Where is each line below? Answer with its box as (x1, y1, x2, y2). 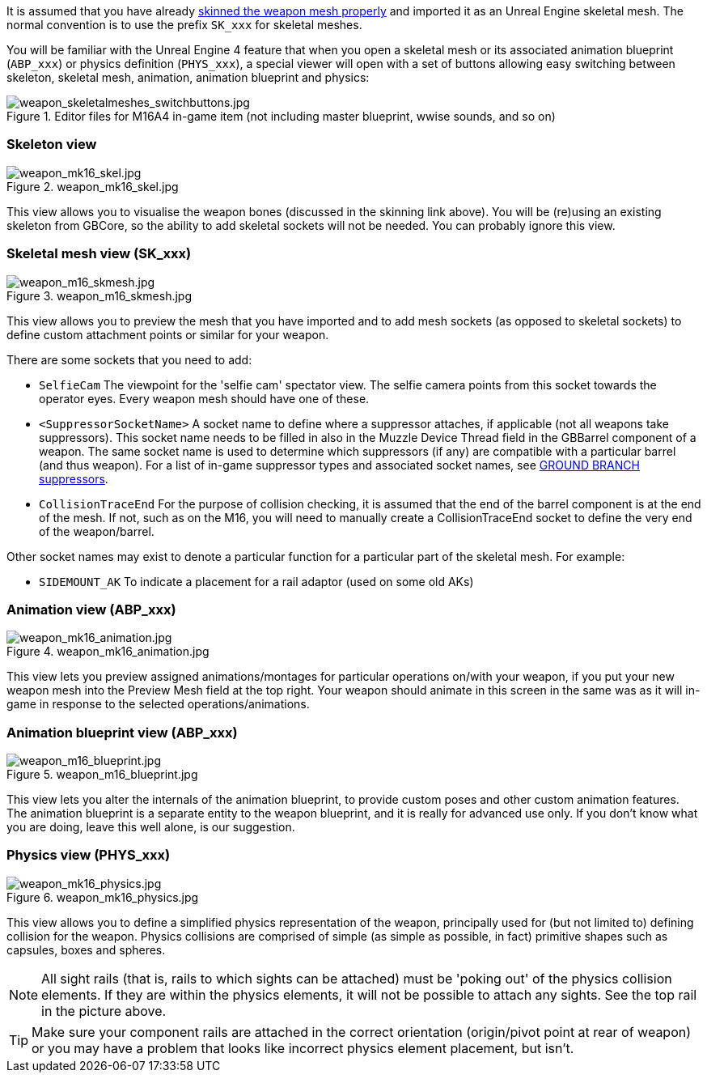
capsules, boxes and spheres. (6, 942, 166, 957)
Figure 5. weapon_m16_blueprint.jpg (6, 767, 198, 781)
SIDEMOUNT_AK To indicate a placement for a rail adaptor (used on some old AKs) (39, 574, 474, 588)
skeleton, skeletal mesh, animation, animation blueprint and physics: (6, 70, 370, 84)
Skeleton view (6, 136, 97, 153)
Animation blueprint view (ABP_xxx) (6, 724, 238, 741)
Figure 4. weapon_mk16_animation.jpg (6, 644, 210, 659)
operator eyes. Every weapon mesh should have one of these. (39, 391, 370, 406)
